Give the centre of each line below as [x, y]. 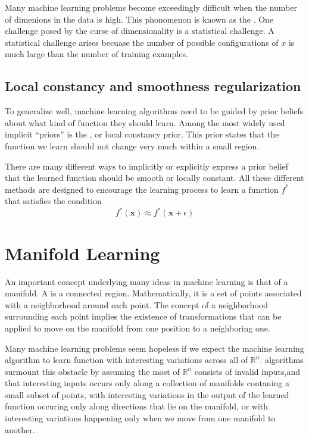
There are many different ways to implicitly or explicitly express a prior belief [147, 166]
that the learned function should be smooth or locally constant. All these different [154, 178]
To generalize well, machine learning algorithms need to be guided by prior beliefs [154, 111]
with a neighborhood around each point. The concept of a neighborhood [136, 304]
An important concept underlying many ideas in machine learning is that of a [146, 281]
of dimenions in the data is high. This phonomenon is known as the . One [139, 19]
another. [20, 429]
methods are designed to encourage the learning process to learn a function [142, 189]
